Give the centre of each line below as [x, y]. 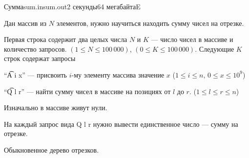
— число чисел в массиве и [192, 39]
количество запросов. [35, 49]
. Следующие [215, 49]
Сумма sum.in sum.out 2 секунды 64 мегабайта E [72, 6]
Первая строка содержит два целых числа [66, 39]
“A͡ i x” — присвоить [35, 74]
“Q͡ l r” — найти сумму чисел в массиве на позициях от [87, 91]
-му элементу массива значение [118, 74]
